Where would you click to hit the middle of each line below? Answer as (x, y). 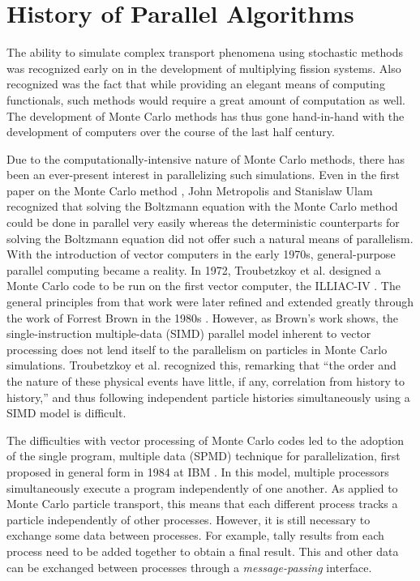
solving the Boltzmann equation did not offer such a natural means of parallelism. (210, 238)
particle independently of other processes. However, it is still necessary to (189, 519)
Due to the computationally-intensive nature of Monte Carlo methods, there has (206, 158)
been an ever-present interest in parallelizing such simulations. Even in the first (204, 175)
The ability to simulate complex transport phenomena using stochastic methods (205, 52)
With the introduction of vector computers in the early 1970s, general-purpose (201, 254)
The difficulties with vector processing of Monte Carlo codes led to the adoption (206, 440)
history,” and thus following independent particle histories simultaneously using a (208, 397)
